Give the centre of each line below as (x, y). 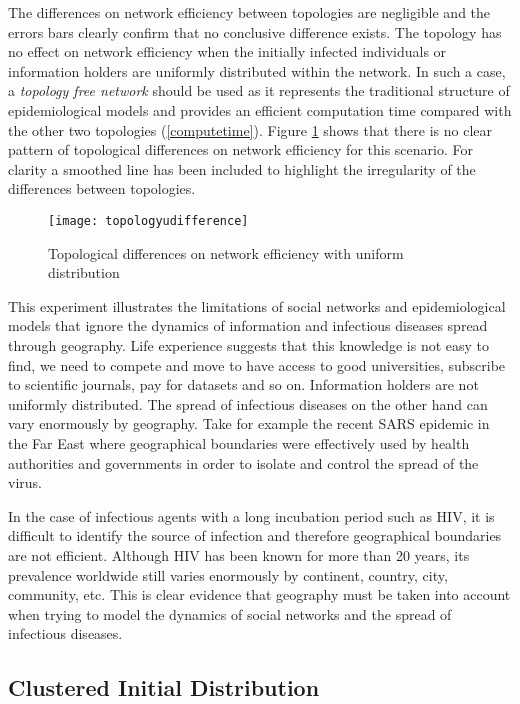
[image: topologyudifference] (148, 220)
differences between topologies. (102, 188)
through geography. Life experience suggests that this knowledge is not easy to (249, 344)
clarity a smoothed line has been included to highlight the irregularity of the (242, 168)
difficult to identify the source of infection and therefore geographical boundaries (255, 535)
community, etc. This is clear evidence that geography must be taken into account (259, 594)
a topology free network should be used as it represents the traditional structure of (259, 90)
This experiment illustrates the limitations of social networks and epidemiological (257, 305)
